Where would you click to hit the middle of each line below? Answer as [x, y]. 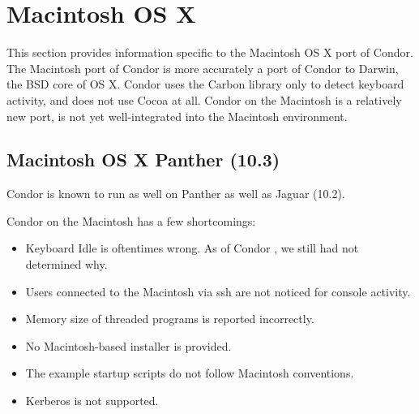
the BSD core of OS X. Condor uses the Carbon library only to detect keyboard [205, 84]
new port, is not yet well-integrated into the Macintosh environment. [177, 116]
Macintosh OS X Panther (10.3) [143, 160]
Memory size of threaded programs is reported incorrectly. [170, 319]
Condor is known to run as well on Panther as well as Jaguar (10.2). [176, 194]
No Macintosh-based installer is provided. [128, 345]
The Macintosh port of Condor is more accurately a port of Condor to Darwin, [203, 68]
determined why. [66, 264]
